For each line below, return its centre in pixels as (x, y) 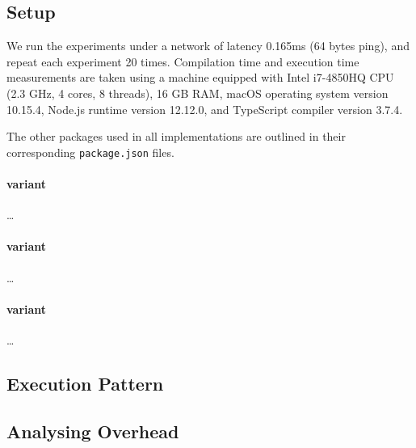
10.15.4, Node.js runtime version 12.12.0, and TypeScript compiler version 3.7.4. (205, 109)
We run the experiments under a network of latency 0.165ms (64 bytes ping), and (208, 46)
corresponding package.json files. (90, 152)
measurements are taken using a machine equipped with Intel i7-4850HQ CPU (200, 77)
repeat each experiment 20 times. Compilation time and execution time (183, 61)
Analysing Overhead (93, 431)
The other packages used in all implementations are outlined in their (176, 136)
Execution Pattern (85, 383)
